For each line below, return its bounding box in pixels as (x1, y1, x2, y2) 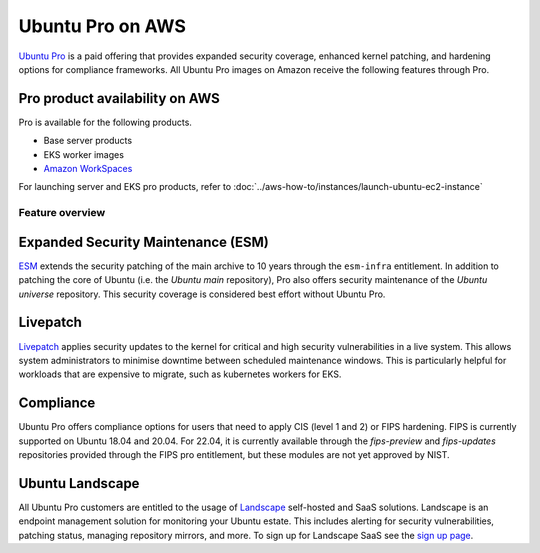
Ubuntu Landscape (18, 475, 140, 492)
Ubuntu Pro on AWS (18, 15, 187, 37)
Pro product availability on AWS (18, 90, 220, 107)
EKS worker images (43, 148, 125, 160)
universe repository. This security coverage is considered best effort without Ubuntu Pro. (18, 288, 386, 300)
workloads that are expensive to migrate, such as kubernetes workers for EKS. (18, 368, 342, 380)
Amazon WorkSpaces (43, 163, 133, 175)
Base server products (43, 135, 133, 147)
